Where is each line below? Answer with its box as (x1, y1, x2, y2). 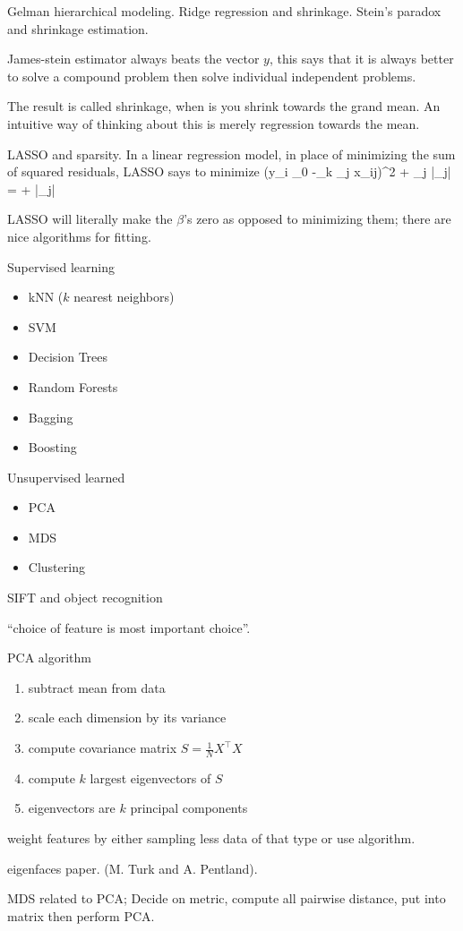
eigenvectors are (28, 799, 116, 817)
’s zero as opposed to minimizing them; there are (184, 209, 451, 228)
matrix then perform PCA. (7, 906, 155, 925)
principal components (130, 799, 248, 817)
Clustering (28, 558, 85, 577)
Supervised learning (7, 257, 115, 276)
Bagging (28, 407, 73, 426)
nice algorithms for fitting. (7, 226, 151, 245)
